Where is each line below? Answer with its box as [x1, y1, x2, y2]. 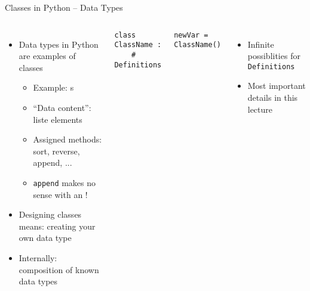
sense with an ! [33, 188, 88, 200]
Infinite [247, 38, 274, 50]
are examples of [19, 49, 76, 62]
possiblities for [247, 49, 300, 62]
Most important [247, 79, 306, 92]
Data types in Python [19, 38, 99, 50]
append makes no [33, 176, 96, 188]
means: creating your [19, 219, 96, 232]
